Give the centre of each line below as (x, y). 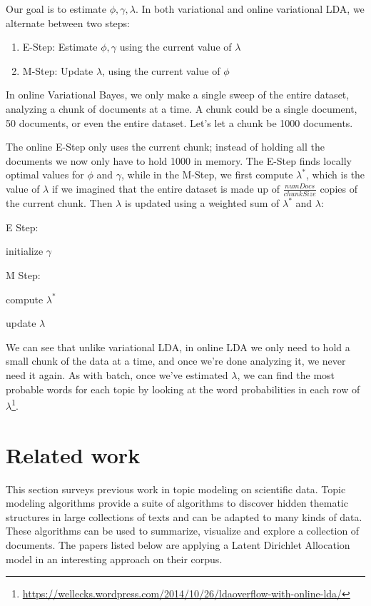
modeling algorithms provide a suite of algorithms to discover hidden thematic (177, 503)
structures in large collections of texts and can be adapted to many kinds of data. (184, 516)
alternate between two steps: (68, 22)
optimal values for (45, 175)
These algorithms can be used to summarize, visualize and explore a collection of (183, 531)
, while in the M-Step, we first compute (207, 175)
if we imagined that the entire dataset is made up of (166, 188)
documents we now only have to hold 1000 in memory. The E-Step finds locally (179, 160)
